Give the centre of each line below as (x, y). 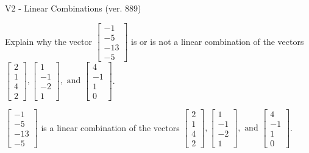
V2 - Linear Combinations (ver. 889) (73, 8)
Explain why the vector (48, 41)
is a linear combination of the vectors (110, 127)
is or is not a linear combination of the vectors (218, 41)
